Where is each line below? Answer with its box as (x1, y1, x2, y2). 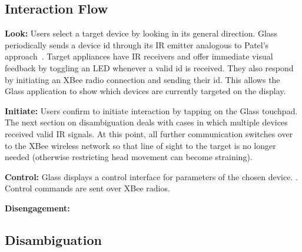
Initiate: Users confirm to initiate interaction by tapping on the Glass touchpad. (5, 104, 298, 117)
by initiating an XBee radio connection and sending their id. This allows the (5, 73, 280, 85)
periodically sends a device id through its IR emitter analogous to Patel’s (5, 38, 269, 51)
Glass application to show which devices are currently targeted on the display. (5, 85, 286, 97)
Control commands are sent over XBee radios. (5, 182, 170, 194)
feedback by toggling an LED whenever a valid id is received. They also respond (5, 61, 294, 74)
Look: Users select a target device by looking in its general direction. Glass (5, 27, 277, 39)
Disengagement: (5, 201, 70, 214)
